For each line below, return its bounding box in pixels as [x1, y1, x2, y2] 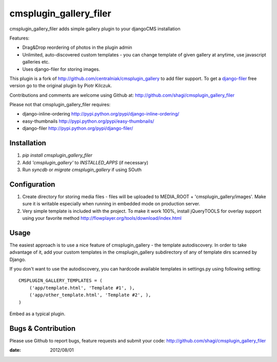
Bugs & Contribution [9, 324, 76, 333]
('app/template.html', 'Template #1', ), [29, 285, 135, 291]
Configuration [9, 180, 55, 188]
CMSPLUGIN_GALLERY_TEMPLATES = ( [18, 278, 103, 283]
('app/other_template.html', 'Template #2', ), [29, 292, 151, 298]
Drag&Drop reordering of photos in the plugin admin [22, 44, 133, 51]
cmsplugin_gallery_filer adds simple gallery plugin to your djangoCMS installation [9, 26, 181, 32]
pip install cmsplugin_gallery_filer [22, 152, 92, 159]
